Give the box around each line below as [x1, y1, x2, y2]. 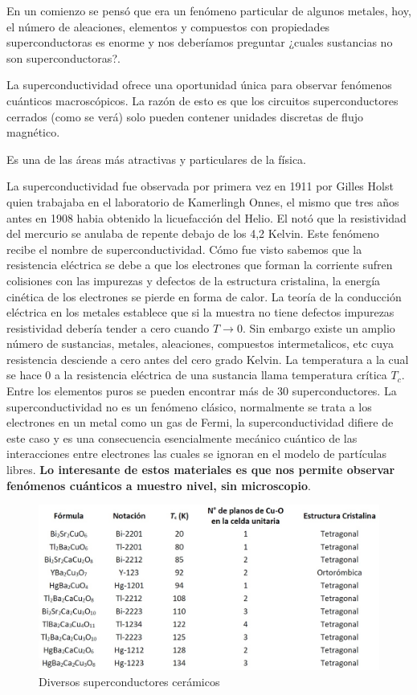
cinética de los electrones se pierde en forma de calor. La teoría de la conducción [6, 288, 402, 305]
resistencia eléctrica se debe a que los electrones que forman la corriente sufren [6, 256, 393, 273]
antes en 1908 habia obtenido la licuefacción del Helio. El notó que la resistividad [6, 209, 407, 226]
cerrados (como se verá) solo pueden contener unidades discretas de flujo [6, 108, 363, 125]
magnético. [6, 124, 60, 141]
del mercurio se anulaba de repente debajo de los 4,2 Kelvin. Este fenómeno [6, 225, 379, 242]
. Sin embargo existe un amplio [242, 319, 395, 336]
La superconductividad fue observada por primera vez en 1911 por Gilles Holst [6, 178, 394, 194]
